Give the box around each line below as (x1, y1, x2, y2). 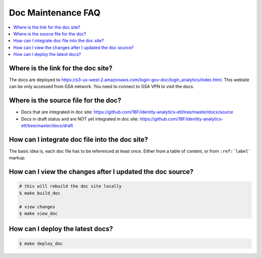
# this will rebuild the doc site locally (19, 184, 122, 189)
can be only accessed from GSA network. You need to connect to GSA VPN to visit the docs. (9, 84, 195, 89)
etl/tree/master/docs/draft (21, 123, 73, 129)
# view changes (19, 204, 55, 209)
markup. (9, 155, 26, 161)
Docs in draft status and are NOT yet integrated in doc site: (21, 116, 139, 121)
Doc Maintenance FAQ (9, 7, 100, 18)
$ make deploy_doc (19, 241, 63, 246)
